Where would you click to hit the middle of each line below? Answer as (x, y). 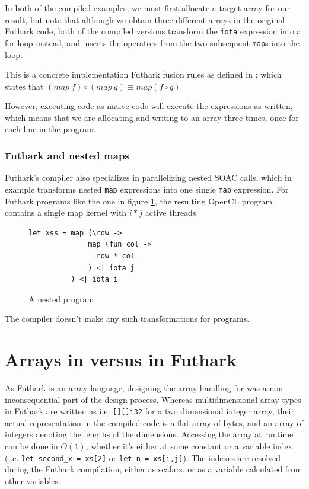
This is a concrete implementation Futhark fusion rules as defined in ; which (143, 74)
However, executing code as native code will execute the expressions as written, (149, 106)
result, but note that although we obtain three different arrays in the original (145, 19)
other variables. (33, 480)
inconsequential (33, 399)
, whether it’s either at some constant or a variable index (189, 446)
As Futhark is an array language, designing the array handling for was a (136, 388)
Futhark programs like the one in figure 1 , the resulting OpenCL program (139, 201)
